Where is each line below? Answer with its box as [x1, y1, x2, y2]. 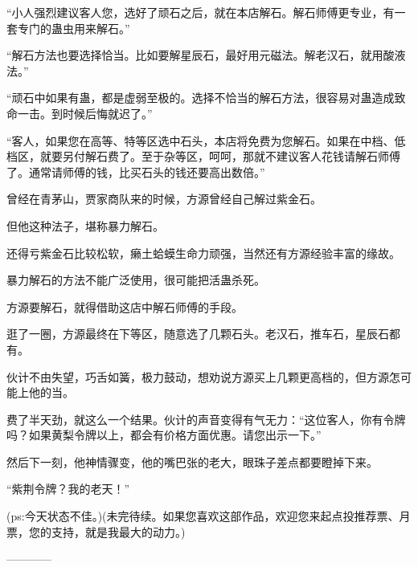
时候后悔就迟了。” [62, 104, 153, 121]
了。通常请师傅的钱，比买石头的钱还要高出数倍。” [6, 163, 265, 180]
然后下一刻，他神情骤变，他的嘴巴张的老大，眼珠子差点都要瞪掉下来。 [6, 453, 378, 470]
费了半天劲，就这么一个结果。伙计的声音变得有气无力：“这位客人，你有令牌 [6, 410, 406, 427]
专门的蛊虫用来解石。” [17, 19, 130, 36]
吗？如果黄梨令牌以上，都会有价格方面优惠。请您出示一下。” [6, 426, 322, 443]
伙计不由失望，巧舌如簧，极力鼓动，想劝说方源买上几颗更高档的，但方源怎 [6, 368, 400, 385]
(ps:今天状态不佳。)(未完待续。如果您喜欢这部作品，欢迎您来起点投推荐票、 [6, 508, 400, 524]
